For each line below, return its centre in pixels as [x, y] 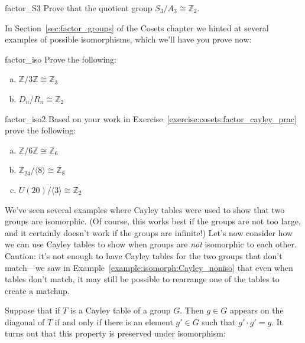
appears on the [257, 310]
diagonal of [25, 321]
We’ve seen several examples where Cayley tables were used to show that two [145, 209]
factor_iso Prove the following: [61, 59]
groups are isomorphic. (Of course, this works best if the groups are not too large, [153, 221]
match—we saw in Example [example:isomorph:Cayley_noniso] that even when [149, 267]
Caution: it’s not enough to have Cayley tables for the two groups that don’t [144, 255]
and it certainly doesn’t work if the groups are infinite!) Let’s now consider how [149, 232]
